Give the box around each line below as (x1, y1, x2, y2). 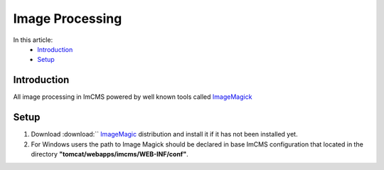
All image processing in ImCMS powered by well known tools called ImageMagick (13, 92, 252, 101)
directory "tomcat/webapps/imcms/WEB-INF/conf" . (31, 149, 188, 158)
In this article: (13, 36, 53, 44)
